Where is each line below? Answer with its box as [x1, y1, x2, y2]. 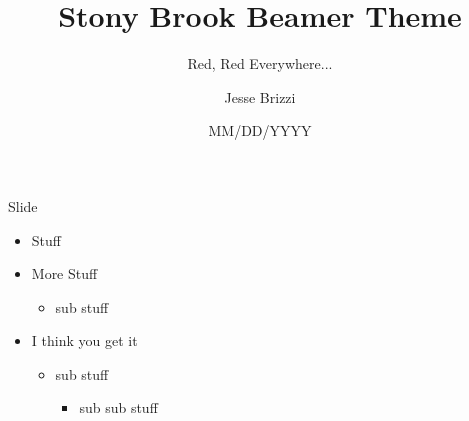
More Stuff [31, 263, 98, 284]
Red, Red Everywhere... [187, 53, 333, 74]
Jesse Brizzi [224, 86, 296, 107]
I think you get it [31, 330, 138, 351]
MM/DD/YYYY [208, 120, 312, 141]
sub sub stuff [79, 397, 158, 418]
